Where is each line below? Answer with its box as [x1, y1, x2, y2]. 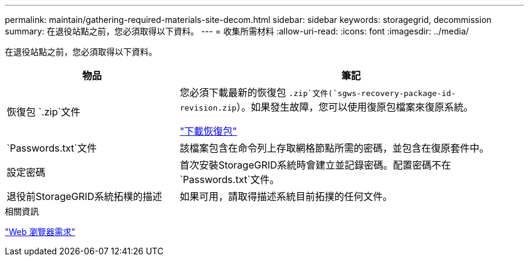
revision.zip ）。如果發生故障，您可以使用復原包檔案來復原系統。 [179, 101, 473, 113]
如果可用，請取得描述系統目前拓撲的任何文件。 [179, 190, 393, 202]
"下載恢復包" [179, 125, 237, 137]
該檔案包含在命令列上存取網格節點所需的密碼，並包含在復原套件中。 [179, 142, 489, 154]
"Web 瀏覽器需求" [5, 227, 75, 237]
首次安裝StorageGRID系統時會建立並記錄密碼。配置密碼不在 [179, 159, 451, 171]
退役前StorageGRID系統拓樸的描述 [7, 190, 162, 202]
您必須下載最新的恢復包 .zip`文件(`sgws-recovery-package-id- [179, 86, 456, 98]
